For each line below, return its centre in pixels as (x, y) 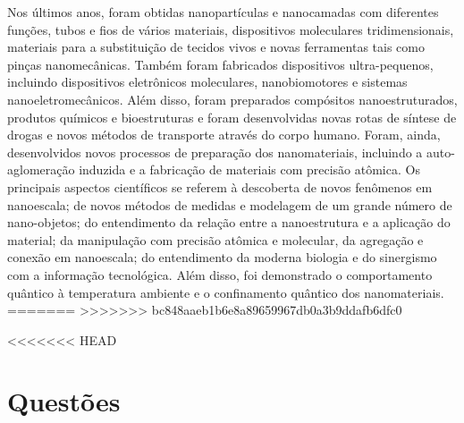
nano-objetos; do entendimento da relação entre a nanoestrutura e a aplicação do (229, 222)
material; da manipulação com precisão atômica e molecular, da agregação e (215, 239)
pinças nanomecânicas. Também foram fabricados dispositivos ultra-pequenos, (220, 64)
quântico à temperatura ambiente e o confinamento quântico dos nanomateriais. (226, 292)
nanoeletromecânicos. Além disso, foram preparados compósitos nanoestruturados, (232, 99)
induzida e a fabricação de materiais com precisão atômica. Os (249, 169)
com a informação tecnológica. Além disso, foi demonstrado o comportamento (220, 274)
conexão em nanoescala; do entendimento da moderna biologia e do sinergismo (222, 257)
